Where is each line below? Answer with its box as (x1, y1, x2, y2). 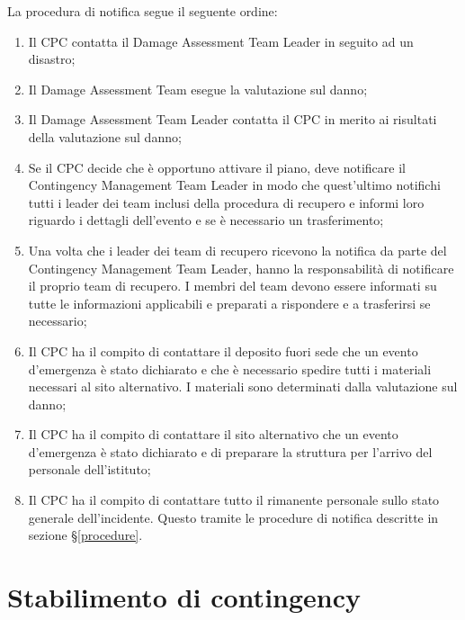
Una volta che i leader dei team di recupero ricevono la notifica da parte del (28, 240, 447, 259)
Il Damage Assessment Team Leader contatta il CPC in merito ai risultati (28, 110, 437, 129)
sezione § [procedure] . (28, 526, 143, 544)
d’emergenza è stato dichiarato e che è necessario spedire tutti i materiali (28, 359, 432, 378)
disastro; (28, 49, 76, 68)
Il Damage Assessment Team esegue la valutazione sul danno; (28, 79, 368, 98)
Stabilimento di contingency (7, 579, 362, 616)
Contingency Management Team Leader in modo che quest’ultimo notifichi (28, 175, 441, 194)
